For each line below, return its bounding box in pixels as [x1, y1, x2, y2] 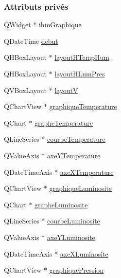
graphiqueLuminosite [49, 183, 112, 193]
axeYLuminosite [47, 232, 95, 242]
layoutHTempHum [54, 52, 110, 62]
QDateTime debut [4, 36, 58, 46]
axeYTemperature [47, 150, 101, 160]
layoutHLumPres [54, 69, 105, 78]
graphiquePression [49, 265, 104, 275]
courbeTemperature [47, 134, 105, 144]
